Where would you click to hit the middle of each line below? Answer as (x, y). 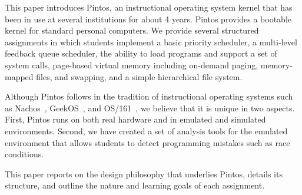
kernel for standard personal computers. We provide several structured (132, 30)
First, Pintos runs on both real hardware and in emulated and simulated (135, 119)
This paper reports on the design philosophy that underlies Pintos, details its (144, 173)
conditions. (24, 154)
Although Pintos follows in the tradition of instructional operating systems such (149, 96)
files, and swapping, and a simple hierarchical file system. (139, 76)
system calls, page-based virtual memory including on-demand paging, (132, 65)
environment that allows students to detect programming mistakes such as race (147, 142)
